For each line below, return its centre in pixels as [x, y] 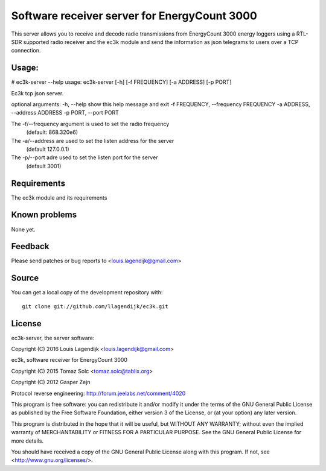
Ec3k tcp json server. [37, 93]
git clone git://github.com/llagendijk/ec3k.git [95, 306]
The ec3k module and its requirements [59, 198]
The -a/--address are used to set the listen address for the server [93, 141]
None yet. [23, 229]
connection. [26, 51]
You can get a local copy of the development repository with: [87, 292]
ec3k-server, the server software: [53, 338]
